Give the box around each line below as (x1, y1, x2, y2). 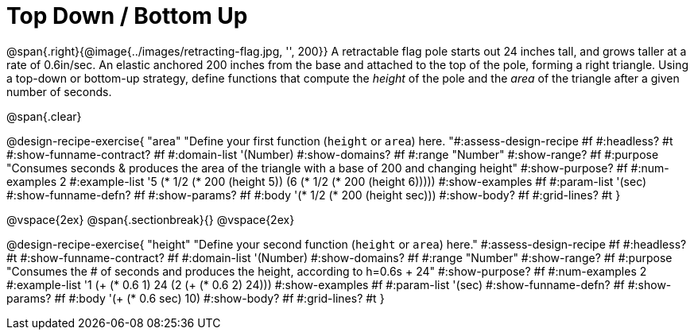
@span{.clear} (6, 109, 82, 123)
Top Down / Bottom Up (6, 2, 248, 29)
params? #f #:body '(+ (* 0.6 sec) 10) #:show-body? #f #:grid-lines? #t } (6, 291, 385, 305)
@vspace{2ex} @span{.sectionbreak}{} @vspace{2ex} (6, 212, 295, 226)
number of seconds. (6, 84, 112, 98)
